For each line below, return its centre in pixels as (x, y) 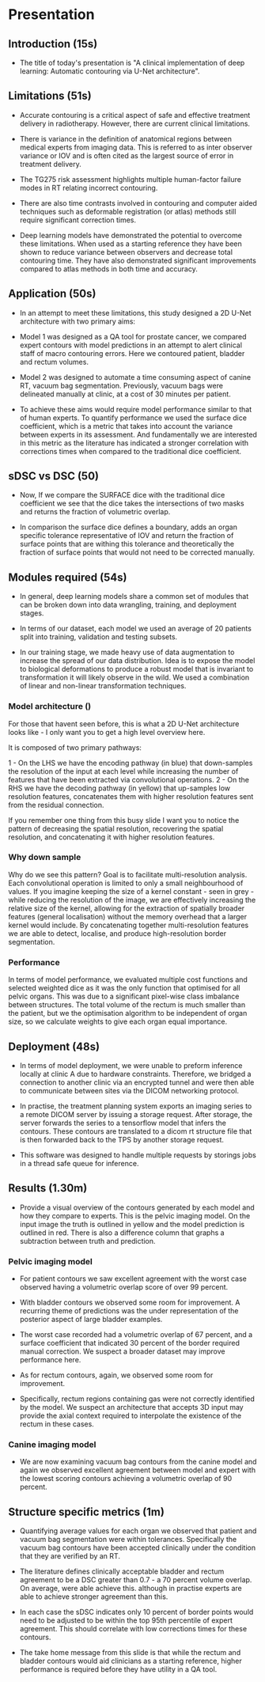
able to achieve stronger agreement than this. (94, 1597)
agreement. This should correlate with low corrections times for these (133, 1629)
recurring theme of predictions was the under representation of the (129, 1311)
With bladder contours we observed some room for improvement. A (130, 1302)
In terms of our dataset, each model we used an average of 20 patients (135, 629)
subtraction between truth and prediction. (87, 1241)
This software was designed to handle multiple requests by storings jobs (138, 1155)
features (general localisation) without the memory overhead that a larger (128, 916)
